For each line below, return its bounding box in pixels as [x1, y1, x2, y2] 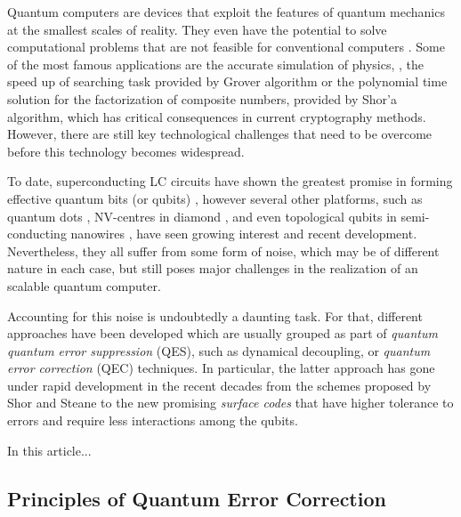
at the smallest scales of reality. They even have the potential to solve [7, 20, 387, 38]
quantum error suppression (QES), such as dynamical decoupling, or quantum [7, 341, 431, 359]
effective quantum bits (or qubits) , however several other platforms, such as [7, 189, 423, 207]
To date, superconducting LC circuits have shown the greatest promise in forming [7, 172, 453, 190]
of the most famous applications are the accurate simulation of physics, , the [7, 54, 424, 73]
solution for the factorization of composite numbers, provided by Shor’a [7, 89, 397, 108]
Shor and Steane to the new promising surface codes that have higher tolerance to [7, 393, 454, 412]
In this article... [7, 440, 92, 459]
